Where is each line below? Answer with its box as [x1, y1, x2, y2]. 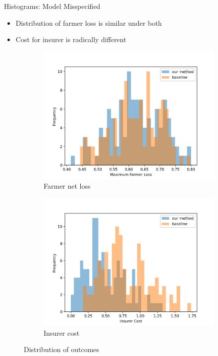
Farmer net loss [44, 181, 91, 191]
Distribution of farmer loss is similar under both [15, 17, 162, 28]
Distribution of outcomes [24, 344, 100, 355]
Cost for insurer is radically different [15, 34, 126, 45]
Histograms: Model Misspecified [4, 1, 101, 11]
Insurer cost [44, 327, 80, 338]
